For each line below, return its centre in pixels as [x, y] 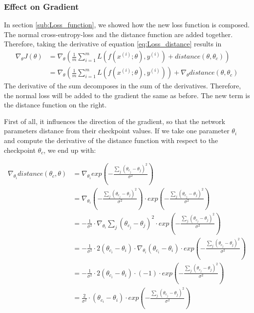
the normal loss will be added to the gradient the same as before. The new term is [127, 95]
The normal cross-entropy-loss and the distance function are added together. [118, 34]
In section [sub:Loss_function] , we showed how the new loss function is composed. [127, 25]
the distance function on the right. [55, 105]
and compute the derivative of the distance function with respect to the [111, 140]
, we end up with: [70, 150]
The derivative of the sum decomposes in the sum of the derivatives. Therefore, [123, 86]
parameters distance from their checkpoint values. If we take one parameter [117, 131]
